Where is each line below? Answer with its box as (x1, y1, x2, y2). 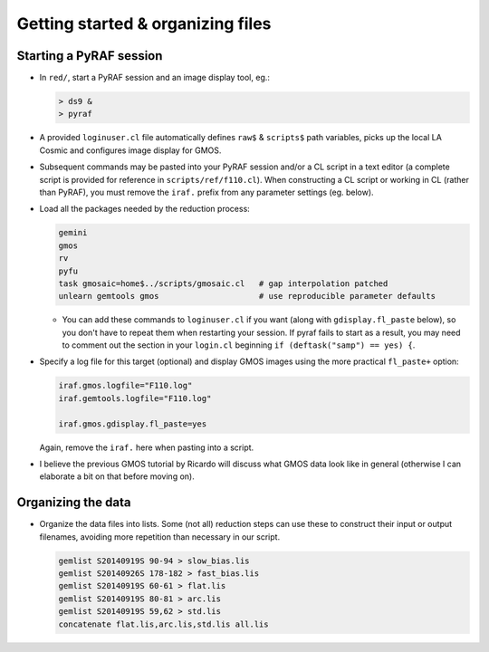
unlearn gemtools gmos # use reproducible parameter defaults (58, 291, 436, 302)
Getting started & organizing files (16, 14, 272, 34)
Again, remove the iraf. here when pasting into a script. (39, 442, 254, 453)
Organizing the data (16, 494, 131, 511)
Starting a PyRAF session (16, 48, 163, 63)
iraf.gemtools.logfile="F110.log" (58, 393, 212, 403)
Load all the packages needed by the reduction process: (39, 204, 251, 215)
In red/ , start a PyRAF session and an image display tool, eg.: (39, 72, 271, 83)
